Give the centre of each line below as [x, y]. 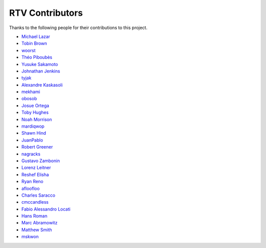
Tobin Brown [34, 43]
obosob [29, 99]
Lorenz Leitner [36, 168]
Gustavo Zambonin [41, 161]
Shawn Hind [34, 133]
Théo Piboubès [37, 57]
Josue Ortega [35, 106]
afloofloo [31, 188]
